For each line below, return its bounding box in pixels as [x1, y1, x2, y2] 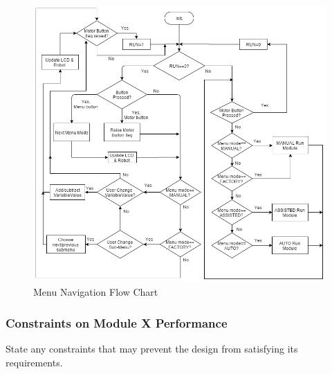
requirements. [6, 355, 63, 369]
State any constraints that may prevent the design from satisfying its [6, 341, 298, 356]
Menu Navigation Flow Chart [33, 285, 158, 299]
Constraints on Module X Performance [6, 314, 228, 331]
